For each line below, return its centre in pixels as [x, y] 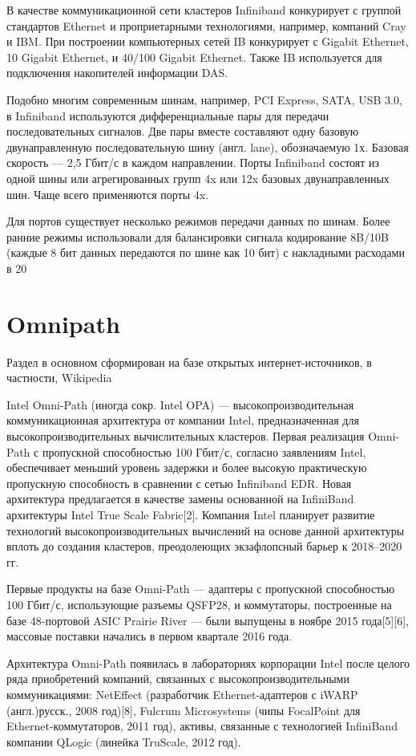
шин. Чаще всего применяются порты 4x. [108, 194]
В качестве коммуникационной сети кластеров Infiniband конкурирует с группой [204, 10]
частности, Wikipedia [59, 378]
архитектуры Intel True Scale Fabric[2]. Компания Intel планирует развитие [191, 514]
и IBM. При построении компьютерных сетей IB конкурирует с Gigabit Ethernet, [208, 41]
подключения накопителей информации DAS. [117, 73]
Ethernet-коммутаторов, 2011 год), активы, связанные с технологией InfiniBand [202, 726]
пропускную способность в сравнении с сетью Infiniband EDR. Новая [179, 483]
